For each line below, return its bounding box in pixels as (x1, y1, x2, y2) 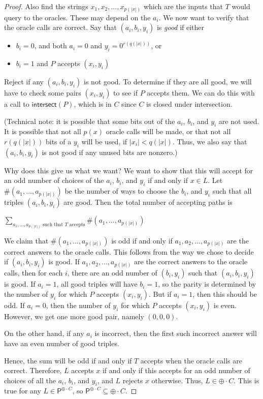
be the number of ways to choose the (64, 186, 179, 196)
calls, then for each (4, 267, 63, 278)
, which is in (74, 98, 112, 109)
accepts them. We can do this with (147, 87, 255, 98)
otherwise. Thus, (151, 375, 203, 385)
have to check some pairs (4, 87, 81, 98)
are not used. (218, 115, 259, 126)
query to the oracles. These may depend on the (4, 12, 151, 22)
